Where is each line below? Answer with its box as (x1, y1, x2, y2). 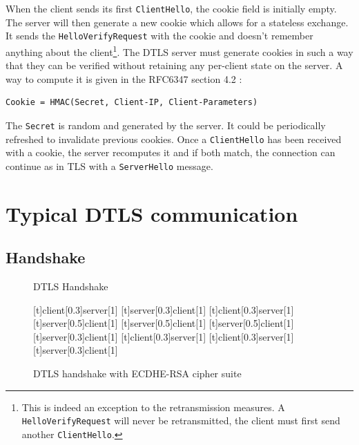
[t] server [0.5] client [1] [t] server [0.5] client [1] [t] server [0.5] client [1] (33, 316, 294, 330)
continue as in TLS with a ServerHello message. (6, 158, 213, 173)
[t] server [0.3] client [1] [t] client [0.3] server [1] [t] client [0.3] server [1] (33, 329, 294, 343)
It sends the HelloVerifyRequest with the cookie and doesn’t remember (6, 28, 313, 43)
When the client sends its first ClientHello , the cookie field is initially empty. (6, 1, 337, 15)
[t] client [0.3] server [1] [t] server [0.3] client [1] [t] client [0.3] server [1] (33, 302, 294, 316)
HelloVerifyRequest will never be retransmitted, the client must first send (21, 413, 340, 428)
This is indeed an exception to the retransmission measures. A (21, 399, 285, 414)
